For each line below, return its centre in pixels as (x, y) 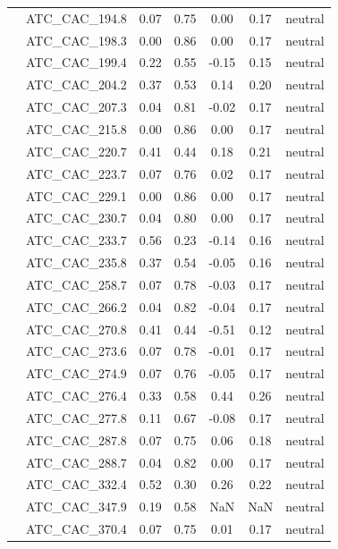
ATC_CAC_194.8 (76, 17)
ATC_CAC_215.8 (76, 128)
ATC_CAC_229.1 (76, 195)
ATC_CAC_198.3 (76, 40)
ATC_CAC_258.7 (76, 284)
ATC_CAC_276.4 (76, 396)
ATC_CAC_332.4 (76, 484)
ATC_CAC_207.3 (76, 107)
